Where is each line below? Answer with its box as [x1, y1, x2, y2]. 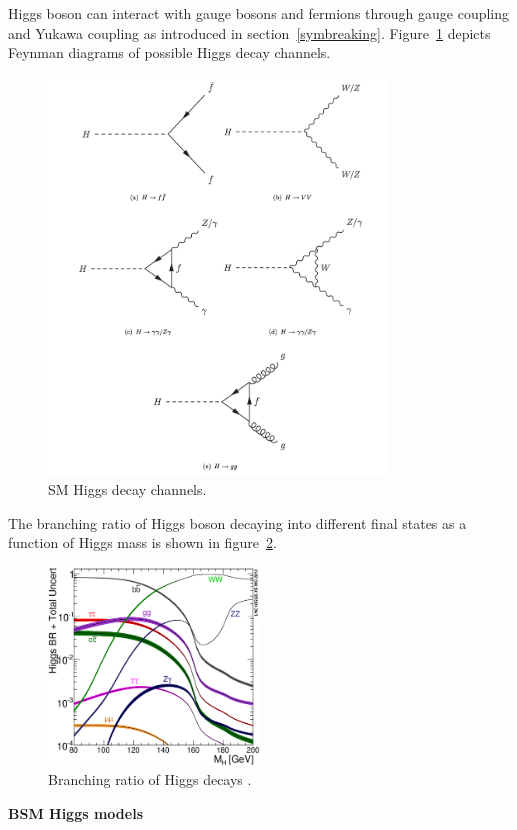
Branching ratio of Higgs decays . [48, 769, 252, 790]
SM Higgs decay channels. [48, 479, 207, 500]
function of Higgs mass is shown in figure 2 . [8, 532, 277, 553]
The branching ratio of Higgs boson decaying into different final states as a [8, 512, 467, 533]
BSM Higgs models [8, 803, 143, 824]
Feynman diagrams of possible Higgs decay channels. [8, 42, 331, 63]
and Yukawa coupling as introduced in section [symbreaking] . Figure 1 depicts [8, 22, 491, 43]
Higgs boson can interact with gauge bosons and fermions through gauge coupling [8, 3, 510, 23]
